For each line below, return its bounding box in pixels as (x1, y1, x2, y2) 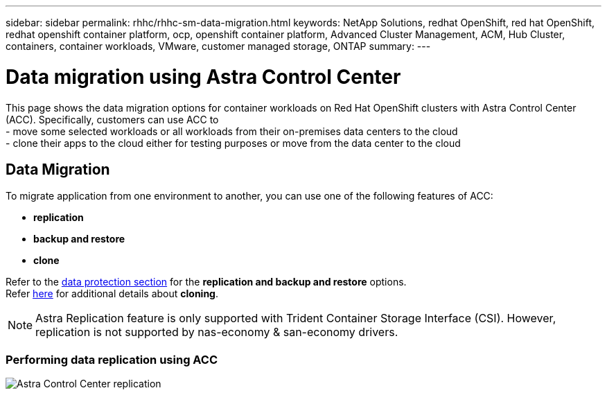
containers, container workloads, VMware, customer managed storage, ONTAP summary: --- (6, 40, 431, 52)
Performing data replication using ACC (6, 352, 218, 367)
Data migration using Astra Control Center (6, 64, 401, 89)
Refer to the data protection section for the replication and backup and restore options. (6, 276, 407, 288)
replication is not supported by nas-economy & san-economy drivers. (35, 325, 398, 340)
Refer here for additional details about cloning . (6, 288, 219, 300)
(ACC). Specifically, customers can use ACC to (6, 113, 219, 125)
